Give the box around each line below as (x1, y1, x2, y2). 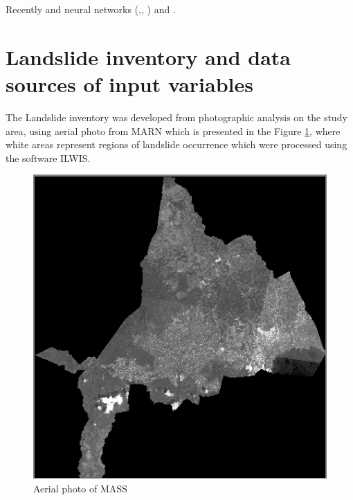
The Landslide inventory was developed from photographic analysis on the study (6, 109, 347, 124)
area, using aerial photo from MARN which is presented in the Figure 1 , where (6, 123, 341, 138)
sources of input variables (6, 69, 253, 98)
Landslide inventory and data (6, 42, 291, 71)
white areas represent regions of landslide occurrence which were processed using (6, 137, 347, 152)
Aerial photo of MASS (33, 481, 127, 496)
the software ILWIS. (6, 150, 91, 165)
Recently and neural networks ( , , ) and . (6, 2, 176, 16)
